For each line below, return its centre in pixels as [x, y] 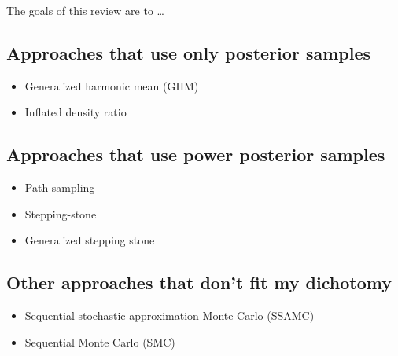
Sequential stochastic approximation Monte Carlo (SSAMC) [170, 316]
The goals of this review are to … [85, 10]
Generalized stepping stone [90, 240]
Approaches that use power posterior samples [196, 154]
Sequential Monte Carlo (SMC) [100, 341]
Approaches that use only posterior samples [188, 52]
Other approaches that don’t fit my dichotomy [199, 283]
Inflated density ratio [76, 112]
